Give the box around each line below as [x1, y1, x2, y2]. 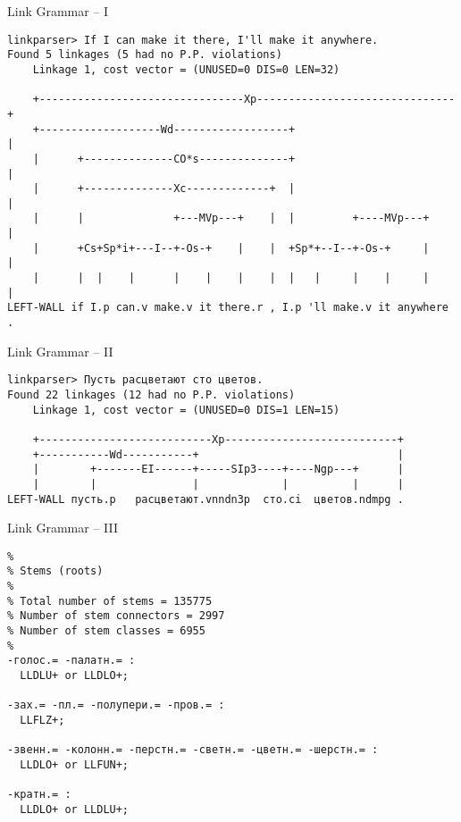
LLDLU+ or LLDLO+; [20, 669, 130, 683]
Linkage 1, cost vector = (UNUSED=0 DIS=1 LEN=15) [32, 403, 340, 416]
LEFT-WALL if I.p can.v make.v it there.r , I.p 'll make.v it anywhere [7, 301, 448, 315]
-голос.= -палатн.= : [7, 654, 136, 667]
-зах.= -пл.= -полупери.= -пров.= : [7, 699, 225, 712]
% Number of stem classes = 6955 [7, 625, 205, 638]
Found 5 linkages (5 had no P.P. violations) [7, 48, 282, 62]
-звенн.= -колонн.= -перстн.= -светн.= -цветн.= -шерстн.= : [7, 743, 379, 757]
